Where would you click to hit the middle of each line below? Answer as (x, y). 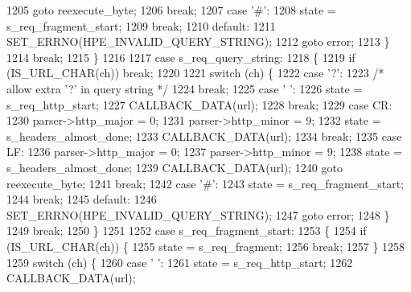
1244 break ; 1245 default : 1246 (82, 199)
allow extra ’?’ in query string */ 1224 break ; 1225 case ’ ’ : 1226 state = (185, 88)
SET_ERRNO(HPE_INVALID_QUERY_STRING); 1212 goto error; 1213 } (198, 41)
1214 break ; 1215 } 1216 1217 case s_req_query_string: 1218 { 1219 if (181, 57)
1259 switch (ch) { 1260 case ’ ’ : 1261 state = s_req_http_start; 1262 (180, 262)
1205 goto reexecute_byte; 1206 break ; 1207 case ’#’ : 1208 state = (171, 10)
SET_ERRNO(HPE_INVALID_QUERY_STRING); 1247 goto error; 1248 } (198, 214)
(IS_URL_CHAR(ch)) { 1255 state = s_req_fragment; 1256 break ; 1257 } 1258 (206, 246)
